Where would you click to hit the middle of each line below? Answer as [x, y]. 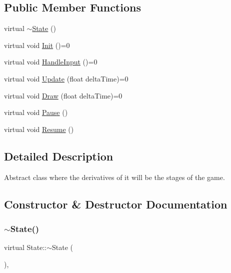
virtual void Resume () [39, 129]
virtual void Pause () [36, 112]
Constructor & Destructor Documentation [116, 204]
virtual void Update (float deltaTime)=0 [66, 78]
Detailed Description [59, 156]
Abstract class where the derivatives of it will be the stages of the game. [114, 177]
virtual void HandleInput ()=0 [51, 62]
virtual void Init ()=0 [37, 45]
